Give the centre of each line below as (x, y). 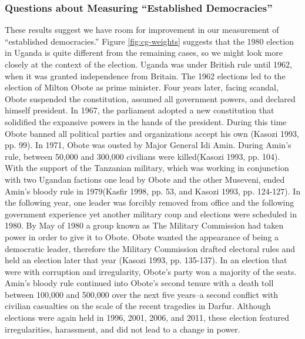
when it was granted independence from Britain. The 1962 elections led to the (145, 75)
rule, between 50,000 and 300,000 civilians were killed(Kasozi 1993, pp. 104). (143, 156)
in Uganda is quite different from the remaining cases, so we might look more (144, 53)
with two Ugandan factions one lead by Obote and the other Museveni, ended (145, 179)
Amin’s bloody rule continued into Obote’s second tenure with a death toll (139, 283)
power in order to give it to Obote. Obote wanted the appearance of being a (142, 236)
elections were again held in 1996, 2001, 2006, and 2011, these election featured (147, 318)
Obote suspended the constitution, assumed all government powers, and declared (150, 98)
